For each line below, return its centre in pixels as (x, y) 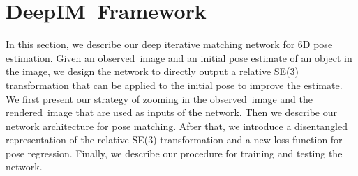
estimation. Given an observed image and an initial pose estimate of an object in (179, 57)
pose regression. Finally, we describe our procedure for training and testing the (174, 153)
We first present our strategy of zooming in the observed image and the (159, 98)
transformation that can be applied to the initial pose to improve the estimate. (174, 85)
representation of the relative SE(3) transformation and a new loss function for (174, 139)
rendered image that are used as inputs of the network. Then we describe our (171, 112)
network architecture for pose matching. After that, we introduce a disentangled (177, 126)
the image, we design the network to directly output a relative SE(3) (152, 71)
